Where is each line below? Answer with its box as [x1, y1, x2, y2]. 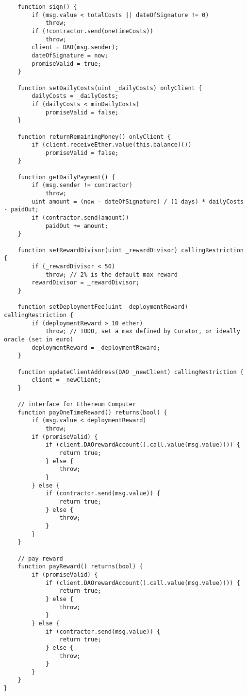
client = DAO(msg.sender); [32, 44, 119, 51]
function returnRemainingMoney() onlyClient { [17, 133, 171, 140]
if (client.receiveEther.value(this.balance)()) [32, 141, 192, 149]
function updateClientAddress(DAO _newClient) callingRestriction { [17, 368, 244, 376]
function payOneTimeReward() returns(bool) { [17, 409, 167, 416]
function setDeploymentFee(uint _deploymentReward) [17, 303, 188, 311]
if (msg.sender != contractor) [32, 182, 132, 189]
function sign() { [17, 3, 77, 10]
